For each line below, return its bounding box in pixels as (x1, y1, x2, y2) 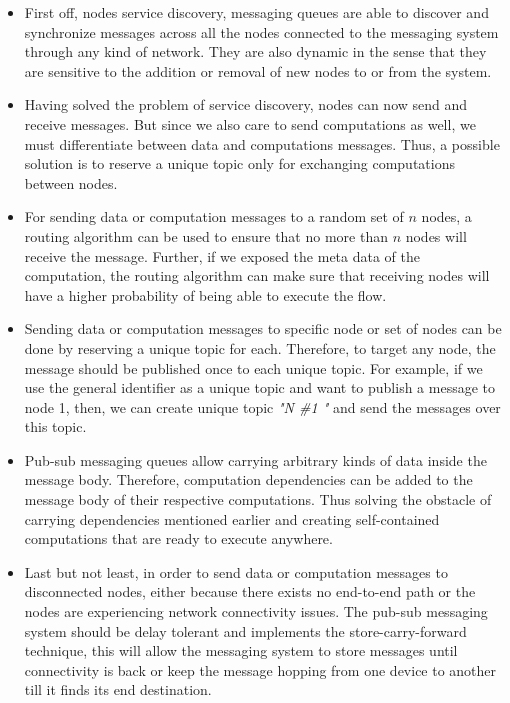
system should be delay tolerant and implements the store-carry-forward (24, 620, 467, 641)
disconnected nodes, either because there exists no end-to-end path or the (24, 581, 476, 602)
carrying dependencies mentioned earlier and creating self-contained (24, 508, 440, 529)
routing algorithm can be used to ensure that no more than (24, 225, 388, 246)
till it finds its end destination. (24, 679, 212, 700)
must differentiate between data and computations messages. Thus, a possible (24, 133, 500, 154)
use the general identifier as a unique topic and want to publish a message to (24, 377, 496, 398)
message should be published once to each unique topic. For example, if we (24, 357, 483, 378)
